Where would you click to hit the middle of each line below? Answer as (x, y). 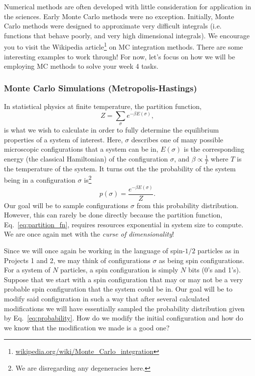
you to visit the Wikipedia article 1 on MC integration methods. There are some (124, 46)
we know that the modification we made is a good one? (87, 327)
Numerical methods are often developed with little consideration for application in (127, 6)
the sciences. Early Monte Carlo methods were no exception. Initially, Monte (119, 16)
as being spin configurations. (202, 260)
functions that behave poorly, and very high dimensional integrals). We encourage (127, 35)
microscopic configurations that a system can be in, (81, 149)
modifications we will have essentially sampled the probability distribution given (124, 308)
